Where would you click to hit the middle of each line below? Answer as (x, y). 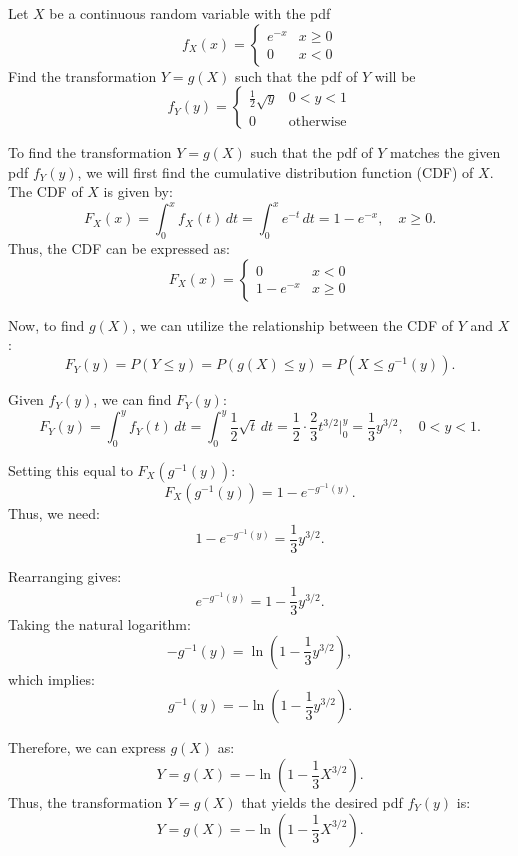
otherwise (317, 121)
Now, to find (46, 324)
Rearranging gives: (65, 575)
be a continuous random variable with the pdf (190, 13)
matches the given (445, 152)
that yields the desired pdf (322, 802)
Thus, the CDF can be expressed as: (119, 248)
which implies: (51, 678)
